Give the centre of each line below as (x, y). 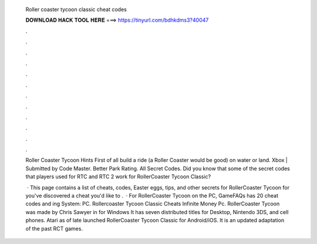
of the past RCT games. (54, 228)
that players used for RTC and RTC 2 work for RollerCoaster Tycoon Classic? (118, 177)
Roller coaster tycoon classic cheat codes (76, 9)
